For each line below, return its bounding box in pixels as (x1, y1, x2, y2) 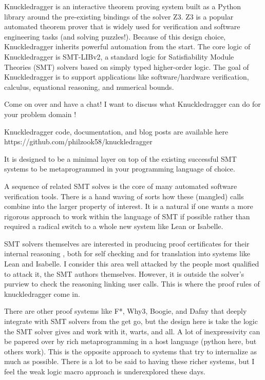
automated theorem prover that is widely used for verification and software (4, 21, 240, 32)
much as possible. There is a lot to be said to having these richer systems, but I (4, 356, 255, 367)
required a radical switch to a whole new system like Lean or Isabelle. (4, 221, 223, 232)
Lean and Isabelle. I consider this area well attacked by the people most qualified (4, 258, 259, 269)
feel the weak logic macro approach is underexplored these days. (4, 366, 205, 376)
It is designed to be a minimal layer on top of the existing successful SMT (4, 153, 237, 164)
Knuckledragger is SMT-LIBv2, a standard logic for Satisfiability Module (4, 51, 234, 62)
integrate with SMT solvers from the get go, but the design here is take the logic (4, 316, 258, 327)
